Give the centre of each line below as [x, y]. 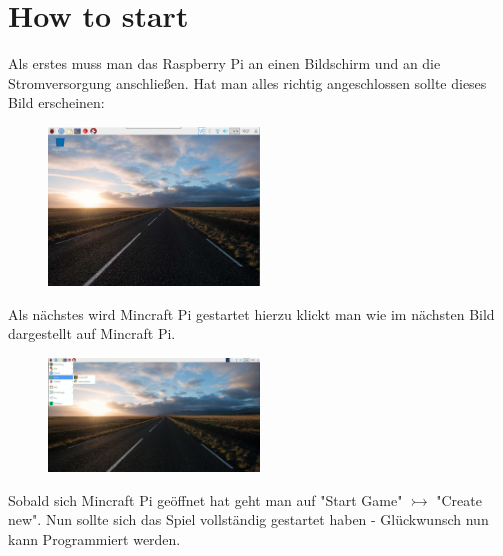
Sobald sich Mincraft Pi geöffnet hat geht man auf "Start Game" [205, 499]
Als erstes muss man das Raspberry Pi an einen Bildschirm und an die [224, 63]
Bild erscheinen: [56, 102]
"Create [459, 499]
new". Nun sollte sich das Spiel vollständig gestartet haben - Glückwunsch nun [248, 519]
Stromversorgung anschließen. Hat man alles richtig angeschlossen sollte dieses [247, 82]
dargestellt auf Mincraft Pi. [92, 333]
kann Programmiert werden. [94, 538]
